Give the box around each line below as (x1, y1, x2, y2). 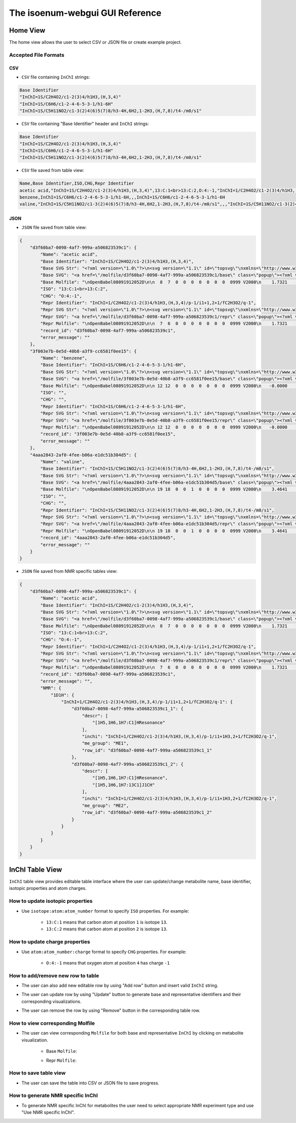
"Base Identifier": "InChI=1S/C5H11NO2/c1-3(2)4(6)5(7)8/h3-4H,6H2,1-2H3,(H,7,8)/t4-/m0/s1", (40, 466, 275, 472)
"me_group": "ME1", (81, 741, 129, 746)
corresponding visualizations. (21, 998, 81, 1004)
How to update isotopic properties (9, 898, 93, 905)
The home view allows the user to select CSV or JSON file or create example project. (9, 40, 182, 45)
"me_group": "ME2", (81, 802, 129, 808)
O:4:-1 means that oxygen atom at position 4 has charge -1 (46, 960, 170, 965)
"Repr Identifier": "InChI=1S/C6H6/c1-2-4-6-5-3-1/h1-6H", (40, 403, 186, 409)
